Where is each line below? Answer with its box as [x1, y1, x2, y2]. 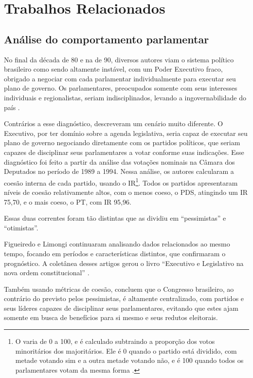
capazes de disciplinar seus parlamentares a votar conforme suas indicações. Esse [4, 147, 244, 157]
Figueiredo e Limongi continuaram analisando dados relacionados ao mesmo [4, 239, 230, 249]
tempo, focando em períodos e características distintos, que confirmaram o [4, 248, 226, 258]
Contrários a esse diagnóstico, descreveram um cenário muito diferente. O [4, 118, 223, 129]
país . [4, 102, 20, 112]
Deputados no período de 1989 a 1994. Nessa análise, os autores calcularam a [4, 166, 234, 176]
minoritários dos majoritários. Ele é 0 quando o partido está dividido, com [15, 345, 237, 356]
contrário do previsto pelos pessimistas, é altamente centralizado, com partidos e [4, 293, 244, 303]
